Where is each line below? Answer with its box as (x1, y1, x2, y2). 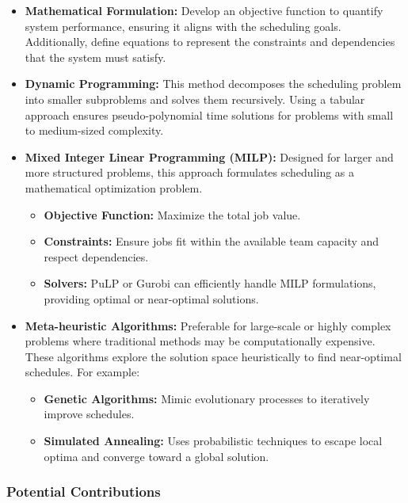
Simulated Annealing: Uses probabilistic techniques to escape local (44, 433, 383, 449)
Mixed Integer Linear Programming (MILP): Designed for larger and (25, 148, 394, 165)
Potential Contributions (6, 482, 161, 501)
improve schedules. (44, 406, 135, 422)
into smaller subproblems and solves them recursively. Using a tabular (25, 90, 365, 107)
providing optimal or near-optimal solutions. (44, 290, 259, 307)
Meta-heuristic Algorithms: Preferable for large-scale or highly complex (25, 317, 391, 333)
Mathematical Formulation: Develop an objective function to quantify (25, 2, 383, 18)
